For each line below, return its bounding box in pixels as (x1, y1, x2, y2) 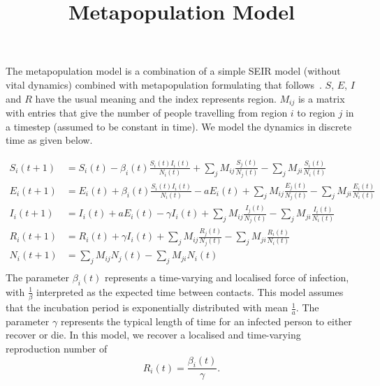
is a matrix (298, 91, 345, 105)
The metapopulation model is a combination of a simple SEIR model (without (6, 64, 341, 78)
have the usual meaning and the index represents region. (35, 91, 277, 105)
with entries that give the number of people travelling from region (6, 105, 288, 120)
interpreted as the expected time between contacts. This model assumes (36, 284, 344, 299)
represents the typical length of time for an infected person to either (60, 313, 352, 328)
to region (297, 105, 335, 120)
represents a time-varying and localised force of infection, (105, 269, 349, 284)
